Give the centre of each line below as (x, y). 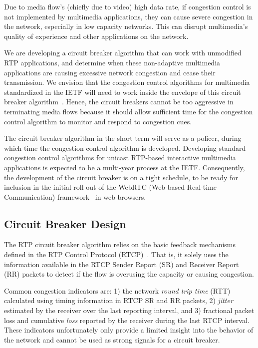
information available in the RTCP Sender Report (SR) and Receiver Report (122, 264)
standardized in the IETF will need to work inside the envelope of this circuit (123, 92)
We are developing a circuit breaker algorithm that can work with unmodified (123, 53)
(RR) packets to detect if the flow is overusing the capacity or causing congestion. (129, 274)
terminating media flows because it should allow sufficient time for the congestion (129, 111)
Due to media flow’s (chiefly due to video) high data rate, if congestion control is (128, 6)
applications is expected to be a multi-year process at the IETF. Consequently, (125, 167)
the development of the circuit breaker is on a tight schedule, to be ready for (121, 177)
